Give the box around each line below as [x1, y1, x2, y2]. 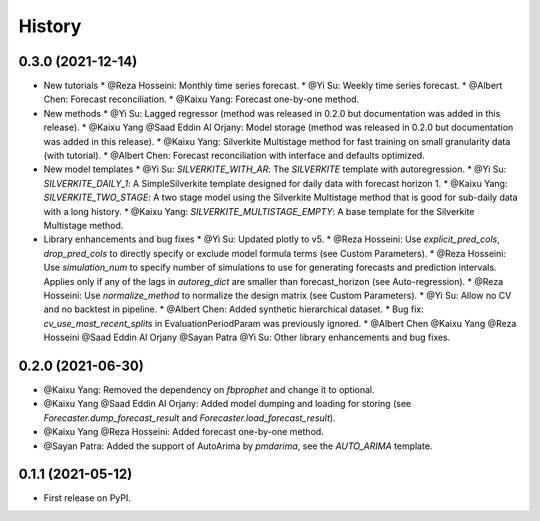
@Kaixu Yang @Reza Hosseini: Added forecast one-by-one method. [43, 426, 324, 438]
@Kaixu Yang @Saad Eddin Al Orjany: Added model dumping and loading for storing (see [43, 398, 412, 410]
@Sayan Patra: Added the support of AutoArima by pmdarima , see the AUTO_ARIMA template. [43, 440, 433, 452]
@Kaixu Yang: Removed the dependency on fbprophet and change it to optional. [43, 384, 375, 395]
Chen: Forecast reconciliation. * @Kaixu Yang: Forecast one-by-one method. [43, 93, 360, 105]
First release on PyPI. [43, 492, 132, 504]
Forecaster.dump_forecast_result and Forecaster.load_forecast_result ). [43, 411, 336, 424]
